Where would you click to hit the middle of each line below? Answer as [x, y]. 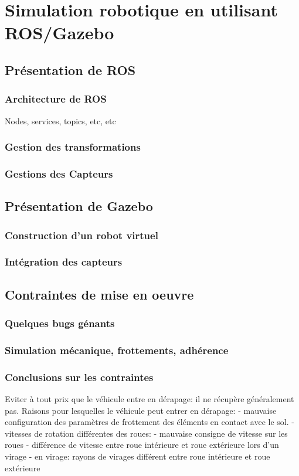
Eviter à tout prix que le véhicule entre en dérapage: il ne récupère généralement [149, 399]
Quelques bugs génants [60, 323]
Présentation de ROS [70, 69]
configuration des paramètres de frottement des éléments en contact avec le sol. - [149, 422]
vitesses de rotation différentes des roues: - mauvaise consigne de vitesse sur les [146, 433]
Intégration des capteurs [64, 262]
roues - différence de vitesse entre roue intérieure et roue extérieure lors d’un [142, 445]
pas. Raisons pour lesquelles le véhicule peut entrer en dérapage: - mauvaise [141, 410]
